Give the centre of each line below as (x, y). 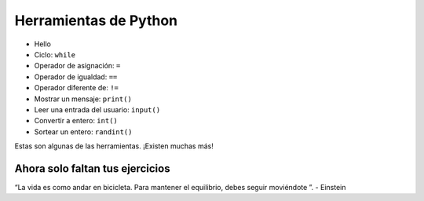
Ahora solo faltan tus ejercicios (92, 168)
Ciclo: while (55, 54)
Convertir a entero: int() (76, 121)
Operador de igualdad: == (76, 77)
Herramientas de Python (96, 20)
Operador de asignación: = (77, 66)
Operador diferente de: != (77, 88)
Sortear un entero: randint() (83, 132)
